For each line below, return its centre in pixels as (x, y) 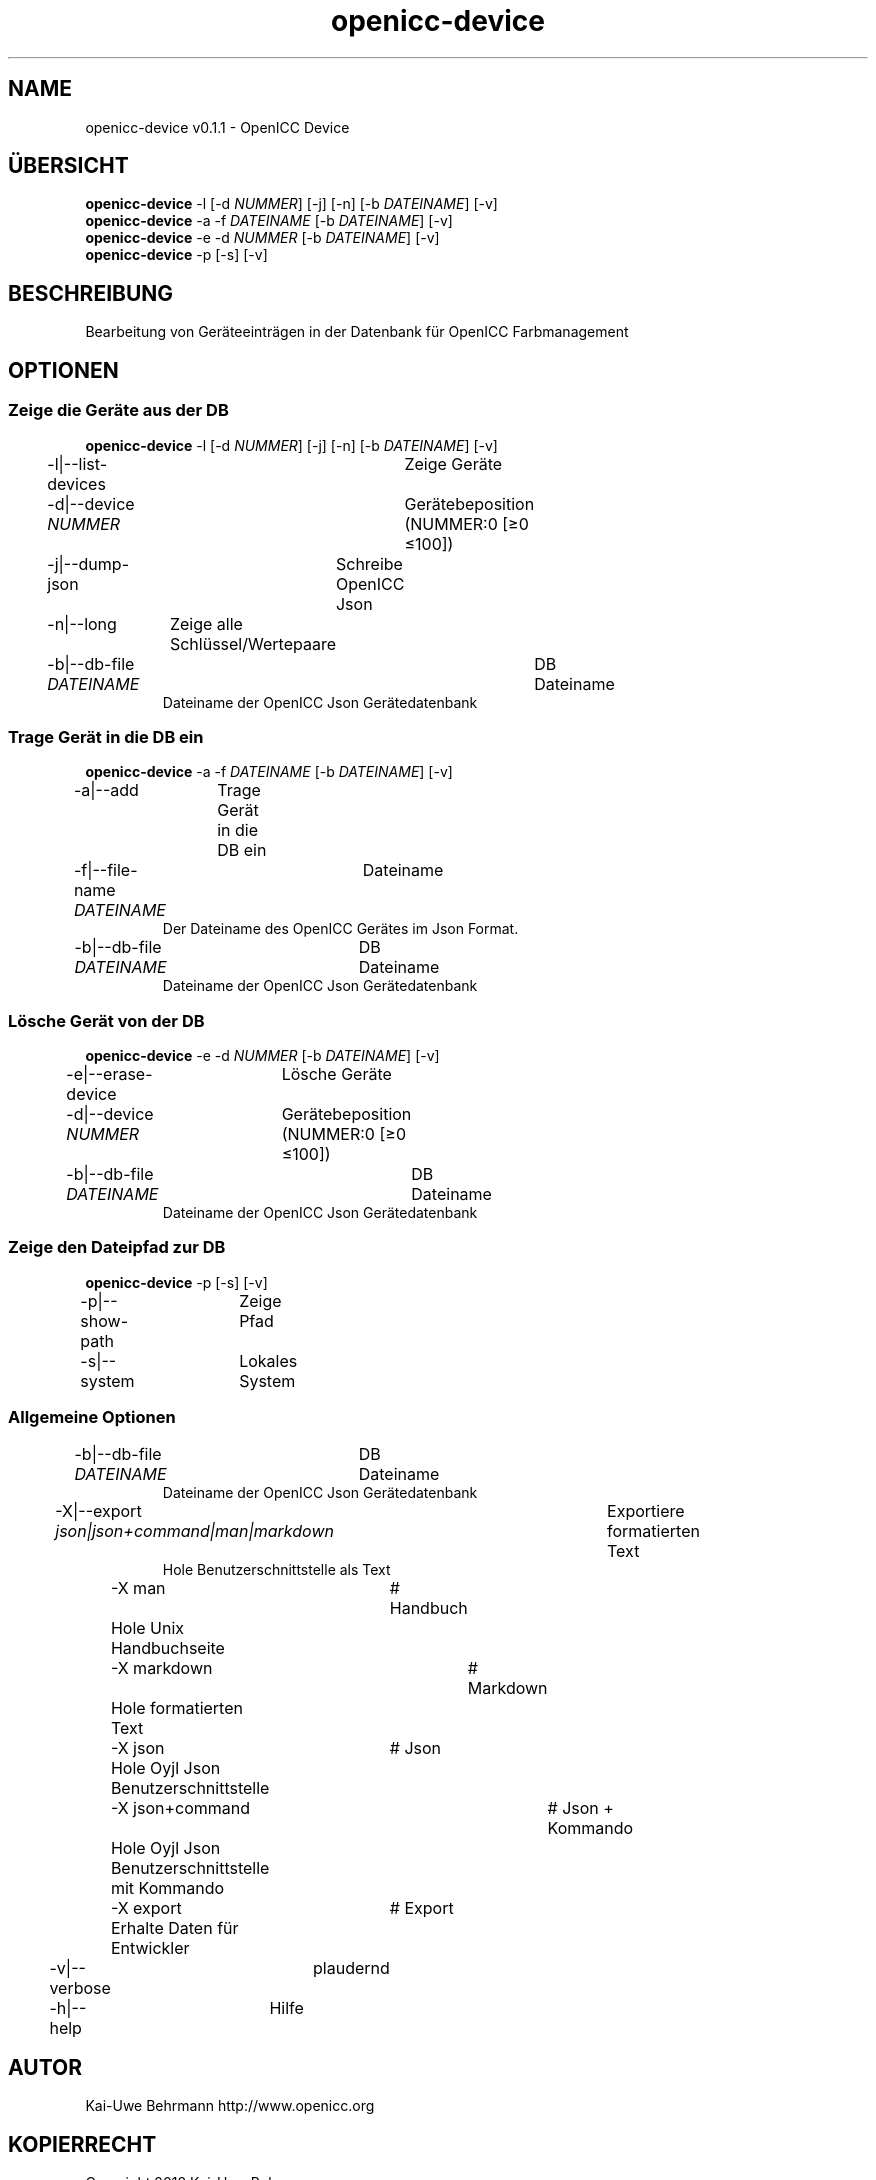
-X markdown (161, 1667)
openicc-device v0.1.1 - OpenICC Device (217, 127)
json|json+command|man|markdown (194, 1530)
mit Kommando (167, 1887)
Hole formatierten (176, 1707)
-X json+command (180, 1807)
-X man (138, 1587)
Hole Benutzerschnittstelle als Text (276, 1569)
